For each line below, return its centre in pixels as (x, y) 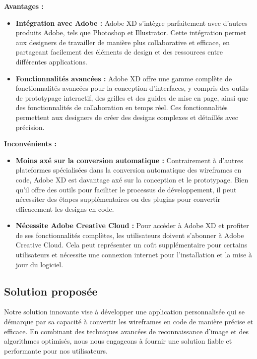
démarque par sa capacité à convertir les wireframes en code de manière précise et (129, 322)
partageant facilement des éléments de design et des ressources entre (119, 52)
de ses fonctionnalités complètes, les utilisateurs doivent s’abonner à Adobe (130, 235)
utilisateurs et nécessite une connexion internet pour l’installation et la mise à (134, 255)
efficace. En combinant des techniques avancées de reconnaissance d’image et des (126, 331)
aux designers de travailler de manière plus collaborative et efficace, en (123, 42)
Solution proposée (51, 291)
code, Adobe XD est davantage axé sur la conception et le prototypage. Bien (132, 179)
